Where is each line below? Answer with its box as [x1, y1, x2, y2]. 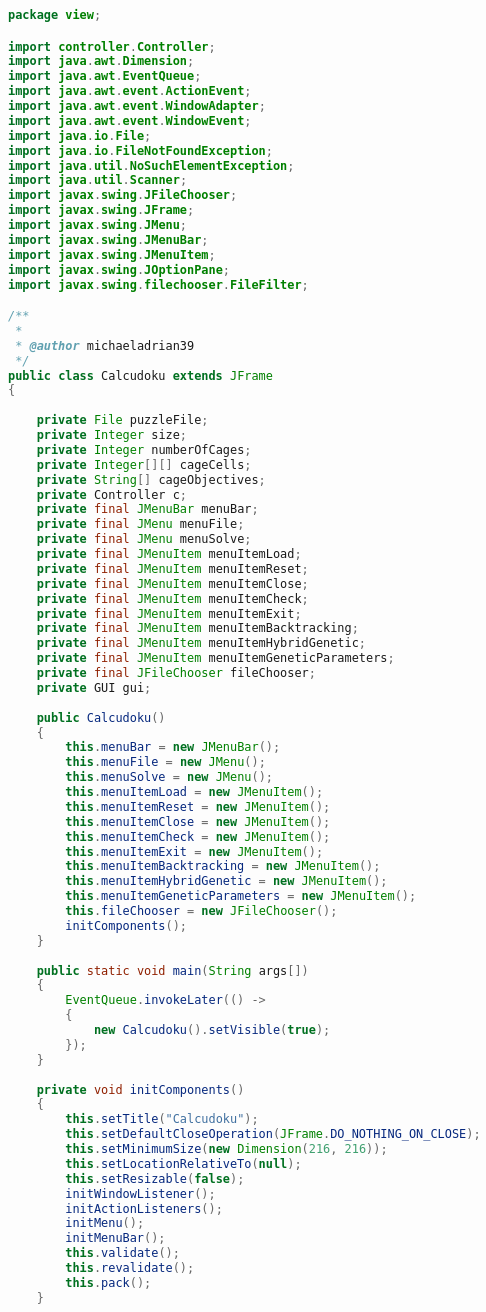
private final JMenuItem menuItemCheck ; [36, 591, 309, 606]
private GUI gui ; [36, 680, 152, 695]
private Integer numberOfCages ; [36, 442, 252, 457]
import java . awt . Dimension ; [8, 54, 195, 69]
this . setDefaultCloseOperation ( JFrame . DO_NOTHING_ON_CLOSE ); [65, 1127, 481, 1142]
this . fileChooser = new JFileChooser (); [65, 904, 338, 919]
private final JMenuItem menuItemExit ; [36, 606, 302, 621]
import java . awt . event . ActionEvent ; [8, 84, 252, 99]
